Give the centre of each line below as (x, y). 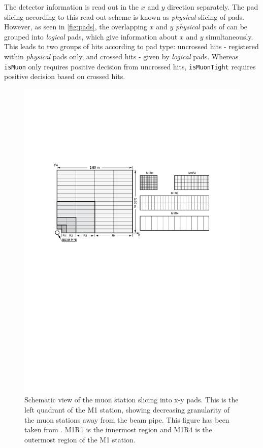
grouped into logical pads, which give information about (91, 36)
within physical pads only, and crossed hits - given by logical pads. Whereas (121, 56)
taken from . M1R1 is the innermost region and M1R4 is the (118, 430)
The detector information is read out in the (72, 7)
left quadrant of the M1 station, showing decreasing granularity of (127, 409)
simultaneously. (229, 36)
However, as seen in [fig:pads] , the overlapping (76, 27)
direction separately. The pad (213, 7)
